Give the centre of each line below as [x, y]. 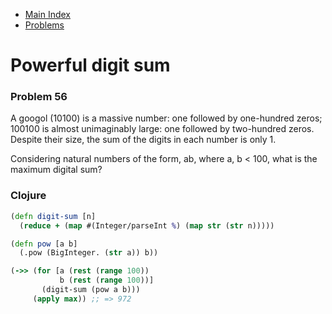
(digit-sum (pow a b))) [91, 290]
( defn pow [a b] [44, 244]
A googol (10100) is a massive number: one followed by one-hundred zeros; [166, 118]
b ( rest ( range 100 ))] [107, 280]
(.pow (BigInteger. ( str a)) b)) [89, 253]
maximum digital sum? [56, 170]
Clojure [28, 196]
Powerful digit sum [90, 65]
